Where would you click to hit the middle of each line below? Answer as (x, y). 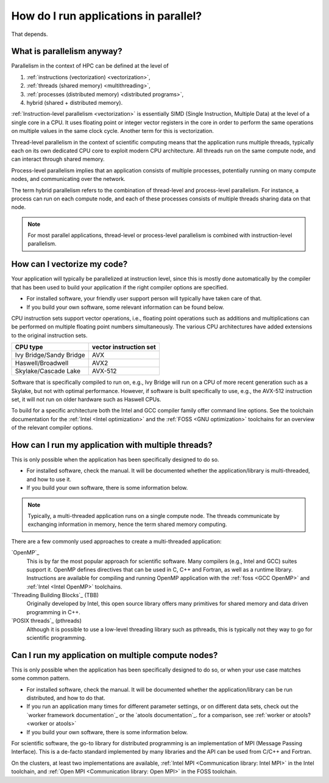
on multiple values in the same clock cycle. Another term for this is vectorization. (113, 131)
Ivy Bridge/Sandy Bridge (50, 355)
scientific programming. (56, 638)
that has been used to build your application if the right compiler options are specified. (120, 287)
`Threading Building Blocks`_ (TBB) (55, 595)
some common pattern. (41, 678)
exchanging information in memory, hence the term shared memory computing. (127, 525)
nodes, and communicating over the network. (69, 179)
